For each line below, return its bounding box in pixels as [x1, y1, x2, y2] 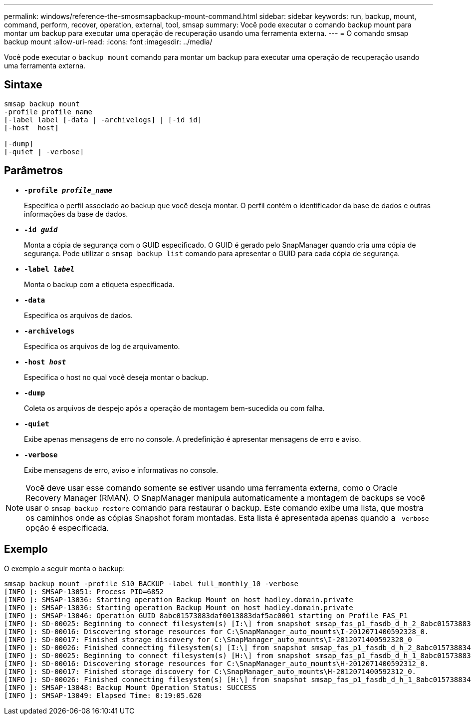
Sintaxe [4, 78, 42, 91]
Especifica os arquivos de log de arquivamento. [24, 342, 180, 351]
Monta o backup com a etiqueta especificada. [24, 280, 175, 289]
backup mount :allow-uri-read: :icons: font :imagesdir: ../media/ [4, 37, 213, 46]
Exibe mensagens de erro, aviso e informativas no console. [24, 465, 218, 474]
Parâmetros [4, 164, 63, 177]
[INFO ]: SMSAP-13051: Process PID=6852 [4, 587, 164, 596]
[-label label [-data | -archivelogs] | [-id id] [4, 115, 202, 124]
